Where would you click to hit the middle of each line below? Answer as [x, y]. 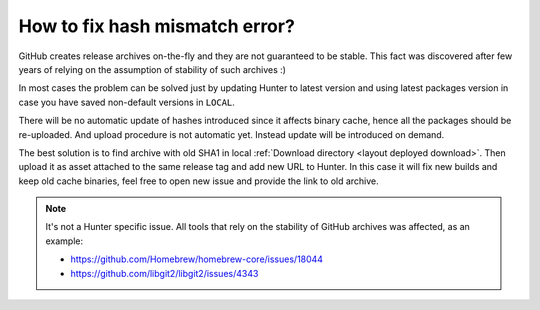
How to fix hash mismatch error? [156, 26]
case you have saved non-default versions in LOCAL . [126, 102]
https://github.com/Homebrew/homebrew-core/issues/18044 [197, 259]
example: [64, 241]
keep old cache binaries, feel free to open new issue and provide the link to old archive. [198, 181]
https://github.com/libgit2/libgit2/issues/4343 [164, 273]
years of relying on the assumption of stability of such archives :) [152, 69]
